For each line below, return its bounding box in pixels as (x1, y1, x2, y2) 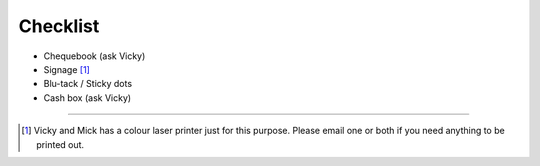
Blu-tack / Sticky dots (43, 78, 133, 90)
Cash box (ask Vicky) (43, 91, 132, 104)
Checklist (18, 15, 100, 37)
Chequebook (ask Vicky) (43, 50, 146, 62)
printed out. (36, 138, 85, 150)
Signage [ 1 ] (43, 63, 90, 75)
